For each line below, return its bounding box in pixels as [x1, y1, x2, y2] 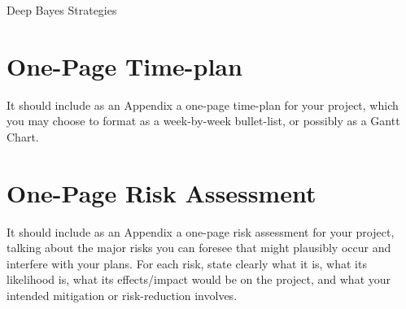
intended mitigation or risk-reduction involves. [7, 287, 238, 303]
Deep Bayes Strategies [7, 2, 117, 18]
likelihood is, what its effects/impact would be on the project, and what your [7, 271, 391, 288]
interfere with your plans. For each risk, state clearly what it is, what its [7, 255, 367, 272]
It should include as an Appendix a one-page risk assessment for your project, [7, 223, 395, 240]
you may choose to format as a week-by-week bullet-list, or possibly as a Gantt [7, 112, 400, 129]
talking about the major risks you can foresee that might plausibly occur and [7, 239, 391, 256]
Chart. [7, 128, 39, 145]
